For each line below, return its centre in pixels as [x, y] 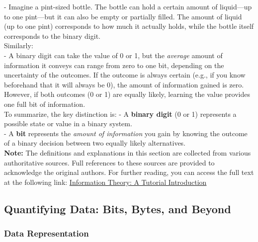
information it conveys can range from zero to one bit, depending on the [114, 65]
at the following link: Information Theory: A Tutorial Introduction [105, 182]
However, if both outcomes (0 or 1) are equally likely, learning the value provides [127, 94]
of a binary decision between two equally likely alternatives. [95, 143]
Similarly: [19, 45]
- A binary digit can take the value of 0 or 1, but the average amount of [113, 55]
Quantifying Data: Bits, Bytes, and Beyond [118, 208]
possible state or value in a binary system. [68, 123]
